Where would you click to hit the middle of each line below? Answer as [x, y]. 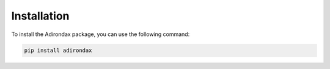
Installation [40, 16]
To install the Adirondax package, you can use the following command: [101, 34]
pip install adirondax [58, 50]
